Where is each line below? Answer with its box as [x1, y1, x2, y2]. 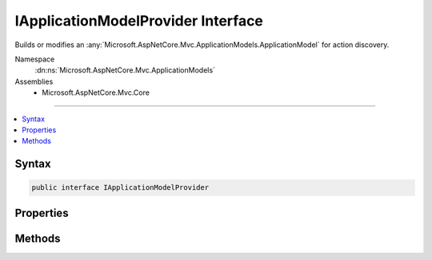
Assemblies [14, 77, 54, 86]
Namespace [14, 54, 55, 64]
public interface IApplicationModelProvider [31, 183, 210, 192]
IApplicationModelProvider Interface [14, 12, 264, 30]
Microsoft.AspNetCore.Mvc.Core [42, 88, 150, 97]
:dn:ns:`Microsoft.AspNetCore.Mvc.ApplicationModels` [34, 65, 216, 75]
